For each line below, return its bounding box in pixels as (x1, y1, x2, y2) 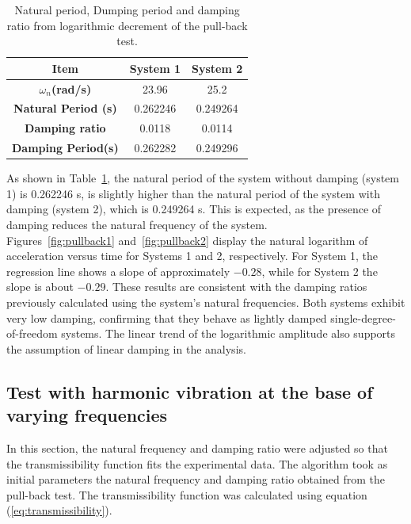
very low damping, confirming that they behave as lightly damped (6, 309, 327, 326)
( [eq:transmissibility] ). (6, 502, 112, 518)
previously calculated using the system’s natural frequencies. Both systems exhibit (6, 294, 405, 310)
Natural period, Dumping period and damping (14, 2, 240, 17)
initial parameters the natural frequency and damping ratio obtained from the (6, 471, 385, 488)
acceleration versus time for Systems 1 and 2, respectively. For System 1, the (6, 247, 379, 264)
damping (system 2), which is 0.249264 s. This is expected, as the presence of (6, 201, 382, 217)
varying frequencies (6, 403, 168, 427)
